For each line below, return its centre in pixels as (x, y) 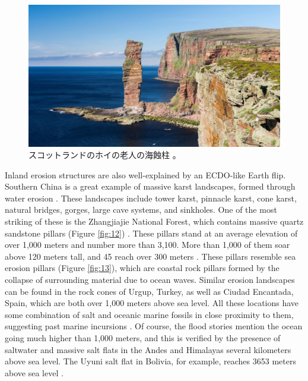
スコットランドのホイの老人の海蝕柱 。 (105, 155)
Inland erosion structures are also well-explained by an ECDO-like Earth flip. (145, 174)
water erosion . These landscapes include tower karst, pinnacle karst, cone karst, (151, 198)
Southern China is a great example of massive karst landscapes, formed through (150, 186)
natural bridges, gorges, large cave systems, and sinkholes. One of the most (141, 210)
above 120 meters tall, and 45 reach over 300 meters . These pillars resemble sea (150, 256)
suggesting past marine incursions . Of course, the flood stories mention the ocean (154, 326)
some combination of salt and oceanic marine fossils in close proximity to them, (149, 314)
